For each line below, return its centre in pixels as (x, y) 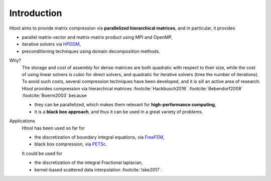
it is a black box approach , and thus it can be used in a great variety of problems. (119, 112)
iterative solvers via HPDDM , (51, 44)
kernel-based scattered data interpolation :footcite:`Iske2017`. (98, 169)
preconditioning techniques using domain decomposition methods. (91, 51)
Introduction (36, 13)
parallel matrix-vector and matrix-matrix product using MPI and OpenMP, (97, 37)
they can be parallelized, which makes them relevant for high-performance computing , (125, 105)
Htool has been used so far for (53, 128)
